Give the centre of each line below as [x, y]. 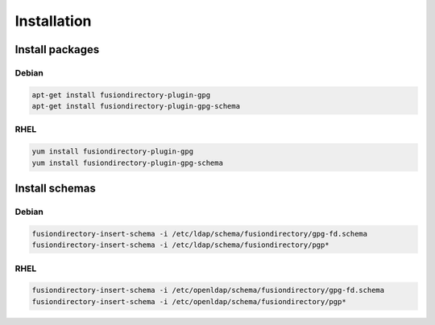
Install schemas [55, 189]
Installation [53, 21]
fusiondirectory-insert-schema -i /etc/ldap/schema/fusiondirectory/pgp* [180, 245]
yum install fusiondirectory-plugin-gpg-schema [127, 162]
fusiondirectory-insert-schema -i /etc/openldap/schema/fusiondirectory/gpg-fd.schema [208, 290]
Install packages [57, 49]
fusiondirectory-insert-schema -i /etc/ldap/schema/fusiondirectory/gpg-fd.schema [200, 234]
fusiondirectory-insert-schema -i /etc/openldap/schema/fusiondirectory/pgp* [189, 301]
